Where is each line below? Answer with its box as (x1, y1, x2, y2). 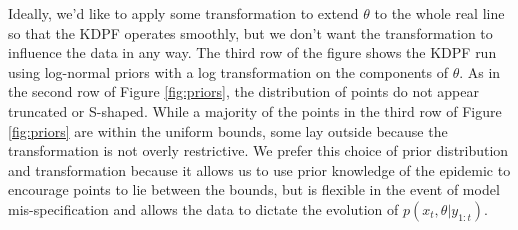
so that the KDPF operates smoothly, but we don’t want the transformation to (8, 22, 493, 43)
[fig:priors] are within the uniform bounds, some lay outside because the (8, 120, 448, 141)
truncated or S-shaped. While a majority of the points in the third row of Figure (8, 100, 502, 121)
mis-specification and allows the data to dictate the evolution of (8, 198, 399, 219)
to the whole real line (374, 3, 505, 23)
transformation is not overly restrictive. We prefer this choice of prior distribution (8, 140, 509, 161)
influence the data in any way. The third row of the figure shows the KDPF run (8, 42, 497, 63)
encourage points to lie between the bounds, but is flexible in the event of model (8, 179, 500, 200)
